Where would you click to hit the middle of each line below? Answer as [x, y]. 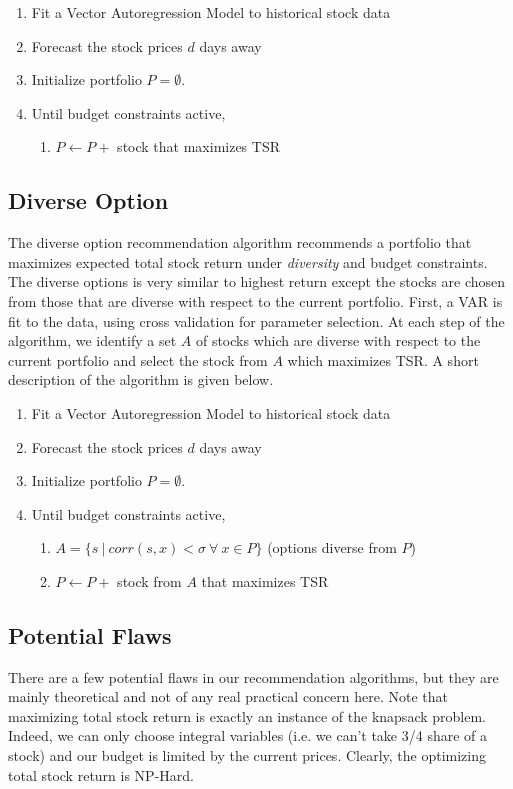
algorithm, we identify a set [92, 340]
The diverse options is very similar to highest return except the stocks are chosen [257, 281]
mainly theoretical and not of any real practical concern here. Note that [228, 696]
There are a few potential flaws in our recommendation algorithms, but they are [253, 676]
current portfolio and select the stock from [138, 359]
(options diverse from [332, 547]
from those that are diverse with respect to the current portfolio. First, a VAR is [255, 300]
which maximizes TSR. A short [383, 359]
